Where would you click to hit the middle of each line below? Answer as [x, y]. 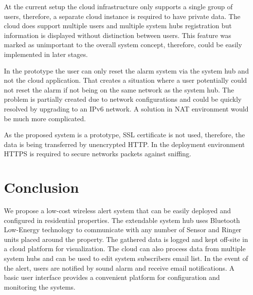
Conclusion [42, 187]
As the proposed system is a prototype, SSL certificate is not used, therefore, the [125, 135]
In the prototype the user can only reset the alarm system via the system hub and [126, 70]
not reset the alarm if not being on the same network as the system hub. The [119, 89]
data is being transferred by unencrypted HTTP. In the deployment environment [125, 144]
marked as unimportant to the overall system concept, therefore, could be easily [123, 45]
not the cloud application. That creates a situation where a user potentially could [126, 80]
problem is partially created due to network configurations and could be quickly [123, 99]
